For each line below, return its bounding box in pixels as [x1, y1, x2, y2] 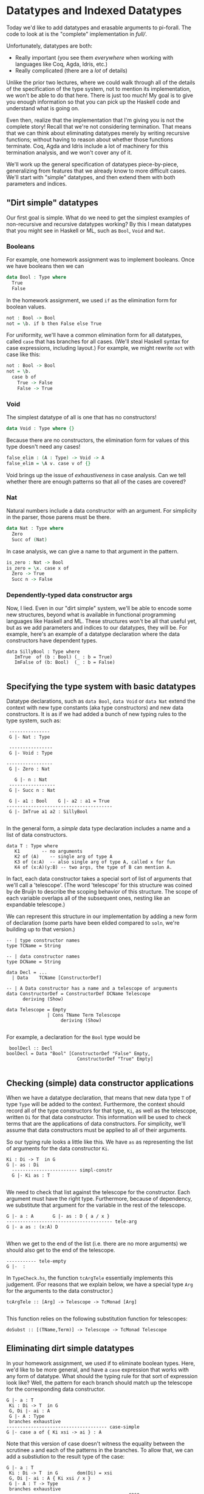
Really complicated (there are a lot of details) [15, 66, 127, 74]
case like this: [6, 351, 41, 358]
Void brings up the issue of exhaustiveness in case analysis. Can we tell [6, 471, 186, 478]
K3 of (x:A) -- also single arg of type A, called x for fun [14, 859, 175, 866]
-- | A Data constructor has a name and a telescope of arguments [6, 986, 178, 992]
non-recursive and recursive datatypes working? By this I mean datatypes [6, 220, 191, 227]
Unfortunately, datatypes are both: [6, 42, 93, 49]
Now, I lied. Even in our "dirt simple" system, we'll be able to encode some [6, 605, 192, 612]
